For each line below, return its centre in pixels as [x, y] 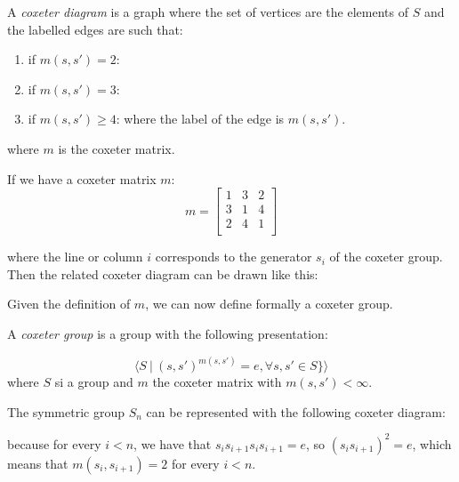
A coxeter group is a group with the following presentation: [168, 334]
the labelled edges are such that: [95, 29]
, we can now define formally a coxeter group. [269, 304]
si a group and [94, 382]
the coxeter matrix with [217, 382]
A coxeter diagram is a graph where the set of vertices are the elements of [208, 12]
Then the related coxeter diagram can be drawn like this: [163, 273]
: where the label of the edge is [200, 119]
